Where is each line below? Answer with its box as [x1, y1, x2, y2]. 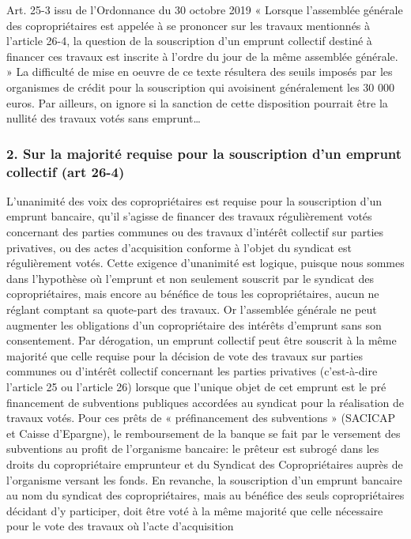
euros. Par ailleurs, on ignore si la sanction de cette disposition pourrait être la [6, 94, 388, 111]
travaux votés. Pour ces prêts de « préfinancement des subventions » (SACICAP [6, 409, 396, 426]
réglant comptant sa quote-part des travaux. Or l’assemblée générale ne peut [6, 301, 377, 318]
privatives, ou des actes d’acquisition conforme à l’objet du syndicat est [6, 239, 352, 255]
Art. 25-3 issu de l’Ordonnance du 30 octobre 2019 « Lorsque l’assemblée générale [6, 2, 403, 17]
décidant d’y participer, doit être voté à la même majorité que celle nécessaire [6, 502, 383, 518]
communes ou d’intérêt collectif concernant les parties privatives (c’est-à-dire [6, 363, 378, 379]
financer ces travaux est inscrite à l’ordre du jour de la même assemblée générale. [6, 47, 398, 64]
